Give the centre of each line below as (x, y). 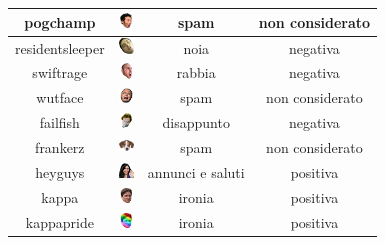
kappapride (59, 222)
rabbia (196, 72)
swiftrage (60, 72)
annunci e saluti (196, 172)
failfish (59, 122)
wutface (60, 97)
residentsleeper (60, 47)
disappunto (196, 122)
